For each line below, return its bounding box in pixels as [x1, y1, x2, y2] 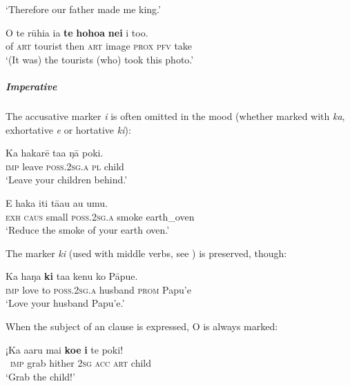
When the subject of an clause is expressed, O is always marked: [6, 319, 278, 334]
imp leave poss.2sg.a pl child [6, 159, 124, 173]
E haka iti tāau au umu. [6, 195, 108, 210]
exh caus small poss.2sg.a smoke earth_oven [6, 209, 195, 223]
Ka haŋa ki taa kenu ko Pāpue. [6, 269, 138, 283]
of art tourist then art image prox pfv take [6, 39, 193, 53]
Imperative [6, 79, 57, 93]
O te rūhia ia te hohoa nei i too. [6, 25, 148, 39]
